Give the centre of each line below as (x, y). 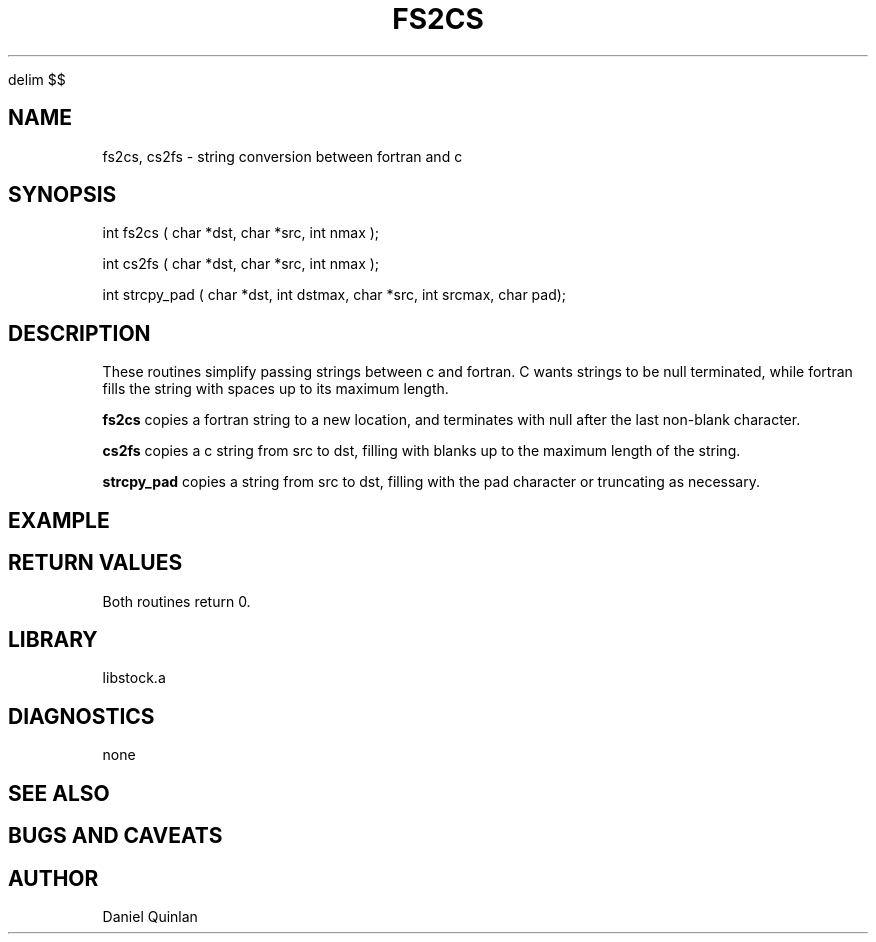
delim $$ (37, 79)
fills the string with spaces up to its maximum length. (275, 389)
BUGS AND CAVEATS (115, 836)
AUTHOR (53, 878)
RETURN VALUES (95, 563)
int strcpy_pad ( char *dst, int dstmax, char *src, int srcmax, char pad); (334, 295)
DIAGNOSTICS (81, 716)
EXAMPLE (59, 520)
